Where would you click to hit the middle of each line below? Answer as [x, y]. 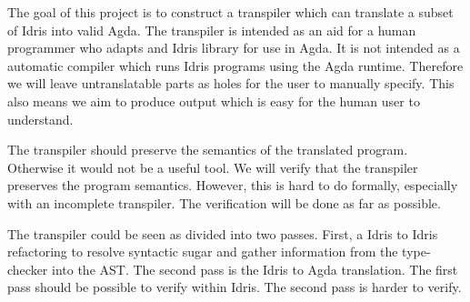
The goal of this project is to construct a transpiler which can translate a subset [230, 12]
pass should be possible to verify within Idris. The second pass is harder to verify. [235, 287]
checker [28, 269]
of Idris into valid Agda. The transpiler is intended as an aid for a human [212, 30]
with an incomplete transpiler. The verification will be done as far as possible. [224, 202]
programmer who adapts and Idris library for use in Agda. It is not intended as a [234, 48]
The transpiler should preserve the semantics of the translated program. [208, 150]
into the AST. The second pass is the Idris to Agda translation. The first [255, 269]
